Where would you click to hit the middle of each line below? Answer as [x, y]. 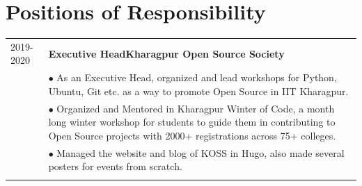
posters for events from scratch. [115, 166]
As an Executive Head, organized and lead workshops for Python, [197, 77]
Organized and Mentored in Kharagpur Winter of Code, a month [196, 108]
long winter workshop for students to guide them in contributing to [192, 122]
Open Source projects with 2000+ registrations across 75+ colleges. [192, 135]
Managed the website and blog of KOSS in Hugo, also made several [200, 152]
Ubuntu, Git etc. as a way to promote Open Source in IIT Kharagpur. [198, 91]
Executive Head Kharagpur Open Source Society [166, 53]
